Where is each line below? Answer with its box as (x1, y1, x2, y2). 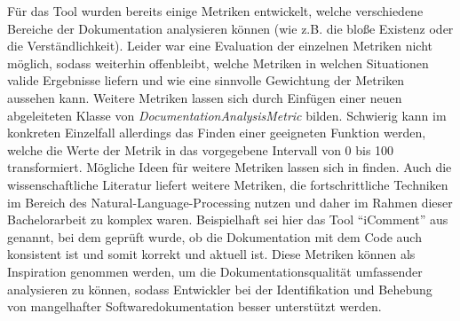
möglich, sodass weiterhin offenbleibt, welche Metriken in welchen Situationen (7, 53, 429, 72)
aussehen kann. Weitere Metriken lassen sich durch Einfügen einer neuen (7, 88, 402, 106)
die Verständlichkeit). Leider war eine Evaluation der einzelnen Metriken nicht (7, 36, 433, 55)
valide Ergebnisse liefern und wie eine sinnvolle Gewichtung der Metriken (7, 71, 405, 90)
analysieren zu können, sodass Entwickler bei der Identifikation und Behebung (7, 279, 432, 298)
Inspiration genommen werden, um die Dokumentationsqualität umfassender (7, 262, 423, 280)
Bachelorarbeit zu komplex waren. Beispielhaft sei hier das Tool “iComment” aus (7, 210, 448, 229)
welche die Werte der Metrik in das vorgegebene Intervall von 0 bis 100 (7, 140, 394, 159)
